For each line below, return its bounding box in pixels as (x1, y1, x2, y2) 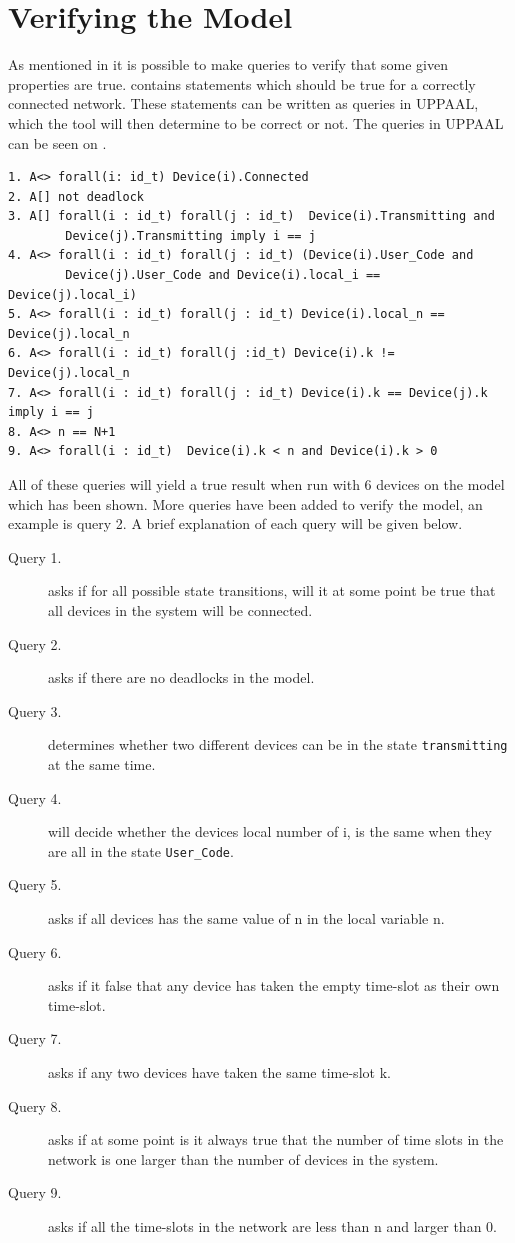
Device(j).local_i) (8, 287, 137, 302)
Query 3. (8, 700, 62, 721)
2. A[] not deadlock (8, 189, 145, 204)
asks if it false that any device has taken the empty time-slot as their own (48, 975, 500, 996)
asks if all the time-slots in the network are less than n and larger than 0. (48, 1215, 497, 1236)
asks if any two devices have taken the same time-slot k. (48, 1062, 391, 1082)
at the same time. (48, 754, 156, 774)
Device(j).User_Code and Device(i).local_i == (65, 268, 381, 283)
